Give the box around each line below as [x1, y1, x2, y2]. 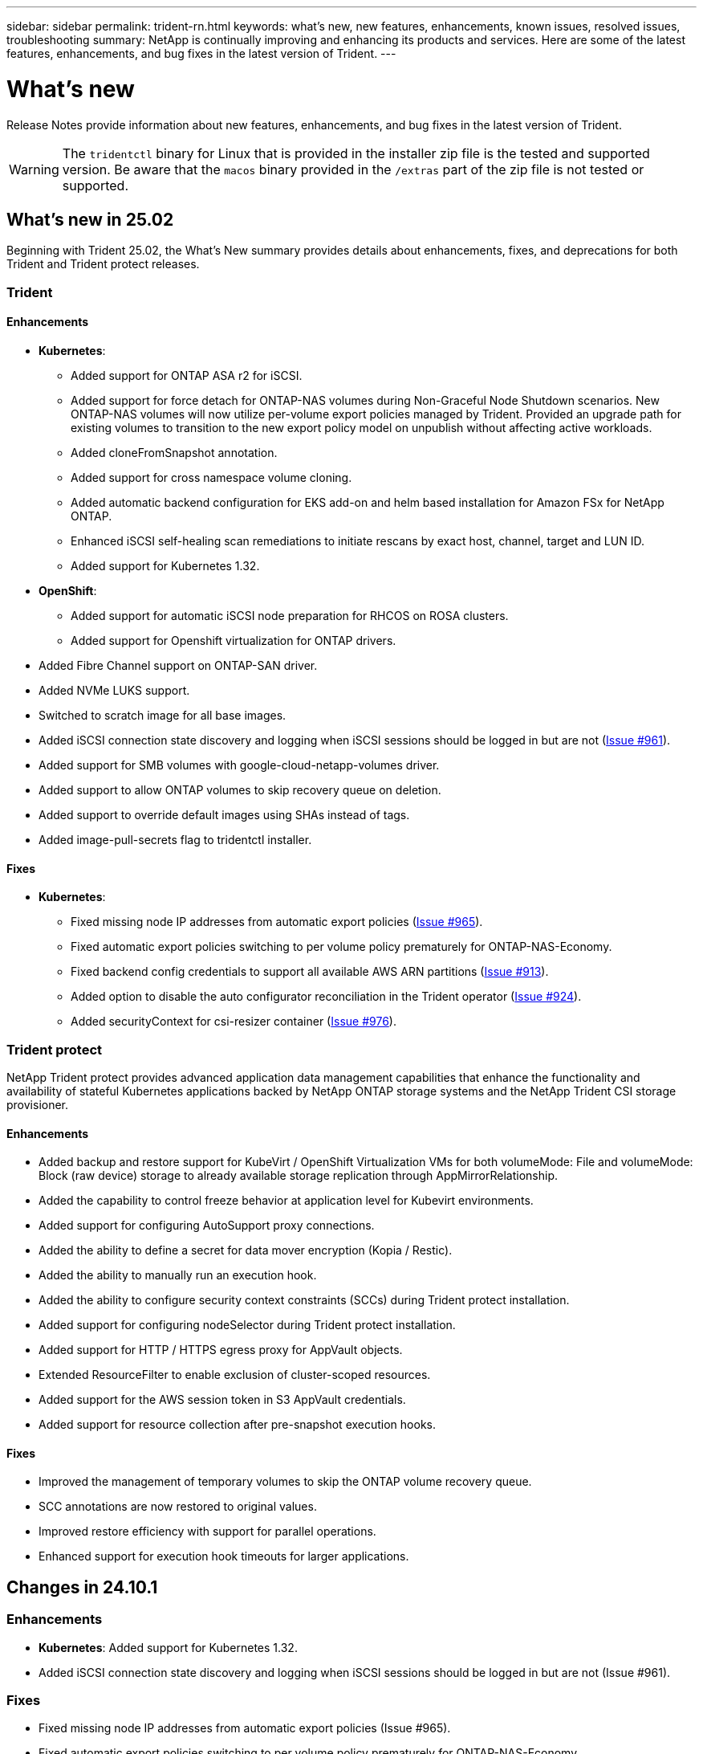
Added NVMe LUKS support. [39, 683, 190, 697]
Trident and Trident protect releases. [6, 257, 200, 271]
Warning [9, 161, 59, 177]
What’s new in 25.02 [6, 209, 174, 230]
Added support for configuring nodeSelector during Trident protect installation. [39, 1318, 456, 1332]
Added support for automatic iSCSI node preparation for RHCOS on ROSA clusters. [71, 608, 509, 622]
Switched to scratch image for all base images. [39, 708, 286, 722]
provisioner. [6, 1097, 69, 1112]
